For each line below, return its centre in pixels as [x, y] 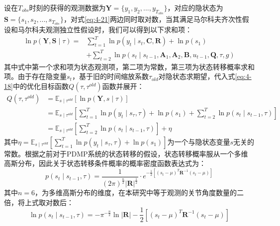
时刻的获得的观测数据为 [67, 7]
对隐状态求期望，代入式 [197, 76]
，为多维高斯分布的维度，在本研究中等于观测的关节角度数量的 [136, 192]
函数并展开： [123, 86]
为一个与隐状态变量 [199, 141]
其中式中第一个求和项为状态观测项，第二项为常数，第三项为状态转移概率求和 [129, 66]
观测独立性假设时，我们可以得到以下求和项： [119, 30]
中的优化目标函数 [41, 86]
